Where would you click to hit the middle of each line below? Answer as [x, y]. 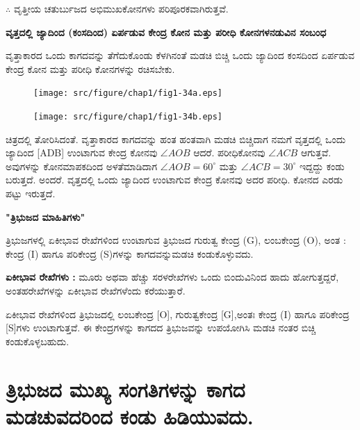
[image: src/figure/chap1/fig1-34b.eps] [128, 117]
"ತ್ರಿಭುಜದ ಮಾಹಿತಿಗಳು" [46, 216]
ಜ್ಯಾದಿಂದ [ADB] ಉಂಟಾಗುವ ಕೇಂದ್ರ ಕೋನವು [82, 152]
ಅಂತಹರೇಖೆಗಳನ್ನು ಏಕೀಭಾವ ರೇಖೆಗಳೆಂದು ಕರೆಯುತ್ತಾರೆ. [96, 291]
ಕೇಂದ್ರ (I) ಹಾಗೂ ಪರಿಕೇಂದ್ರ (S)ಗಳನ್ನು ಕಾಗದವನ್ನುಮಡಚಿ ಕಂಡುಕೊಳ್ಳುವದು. [130, 253]
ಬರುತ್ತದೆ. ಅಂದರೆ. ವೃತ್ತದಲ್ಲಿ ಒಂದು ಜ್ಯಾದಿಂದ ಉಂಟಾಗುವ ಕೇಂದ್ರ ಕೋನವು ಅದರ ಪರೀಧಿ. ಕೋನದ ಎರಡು [174, 180]
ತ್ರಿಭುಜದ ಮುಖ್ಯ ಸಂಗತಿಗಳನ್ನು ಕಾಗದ [125, 389]
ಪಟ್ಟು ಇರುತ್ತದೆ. [31, 193]
